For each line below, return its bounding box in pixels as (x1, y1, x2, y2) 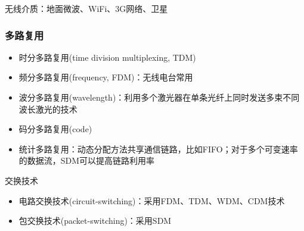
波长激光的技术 (18, 102, 77, 115)
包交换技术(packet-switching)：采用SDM (18, 214, 172, 227)
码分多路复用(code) (18, 123, 92, 135)
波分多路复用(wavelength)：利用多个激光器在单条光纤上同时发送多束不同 (18, 91, 300, 103)
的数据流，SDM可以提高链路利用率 (18, 154, 155, 167)
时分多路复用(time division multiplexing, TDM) (18, 51, 196, 63)
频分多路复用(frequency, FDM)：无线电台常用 (18, 71, 193, 83)
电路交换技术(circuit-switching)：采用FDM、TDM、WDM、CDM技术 (18, 194, 285, 207)
